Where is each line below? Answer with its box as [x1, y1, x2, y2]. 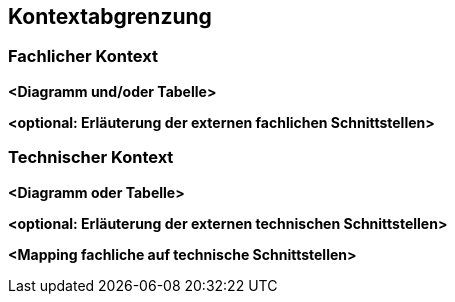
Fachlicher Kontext [8, 46, 158, 67]
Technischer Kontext [8, 147, 174, 168]
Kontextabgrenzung [8, 4, 212, 29]
